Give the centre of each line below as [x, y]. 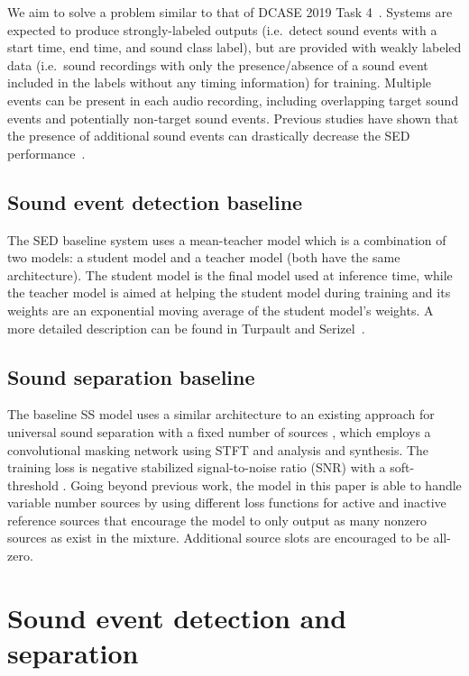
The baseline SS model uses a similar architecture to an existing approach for [221, 414]
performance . [46, 153]
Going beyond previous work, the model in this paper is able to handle [266, 484]
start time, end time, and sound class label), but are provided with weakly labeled [234, 47]
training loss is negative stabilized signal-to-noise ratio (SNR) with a [197, 467]
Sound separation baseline [131, 376]
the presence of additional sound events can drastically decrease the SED [209, 136]
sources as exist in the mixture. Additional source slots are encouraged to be [218, 538]
